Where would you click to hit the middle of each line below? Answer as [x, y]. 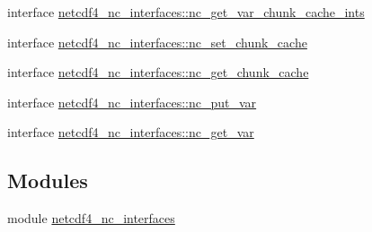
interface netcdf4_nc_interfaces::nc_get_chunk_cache [158, 72]
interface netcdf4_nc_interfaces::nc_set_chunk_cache [157, 42]
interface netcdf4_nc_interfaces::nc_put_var [132, 102]
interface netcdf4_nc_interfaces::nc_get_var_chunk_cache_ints [186, 12]
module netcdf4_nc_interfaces [91, 218]
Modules [48, 180]
